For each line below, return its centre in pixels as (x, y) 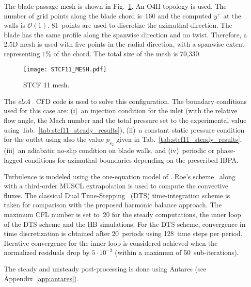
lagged (13, 160)
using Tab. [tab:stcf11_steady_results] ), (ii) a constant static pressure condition (124, 129)
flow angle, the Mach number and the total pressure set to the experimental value (125, 120)
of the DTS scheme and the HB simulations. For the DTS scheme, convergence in (125, 224)
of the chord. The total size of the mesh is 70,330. (127, 53)
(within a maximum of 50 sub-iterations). (177, 252)
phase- (226, 150)
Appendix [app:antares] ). (41, 278)
